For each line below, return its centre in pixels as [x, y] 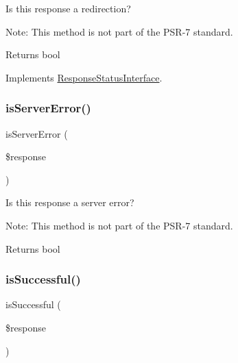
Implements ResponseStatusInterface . [84, 77]
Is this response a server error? [70, 202]
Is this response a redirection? [68, 8]
